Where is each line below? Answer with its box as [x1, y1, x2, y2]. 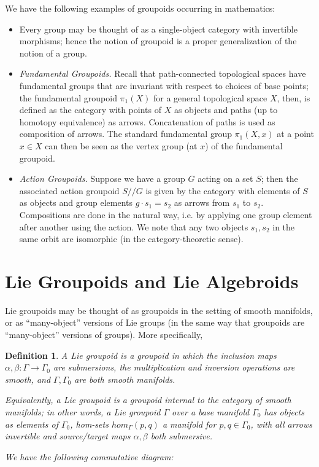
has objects [264, 405, 304, 418]
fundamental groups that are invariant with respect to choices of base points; [19, 79, 309, 92]
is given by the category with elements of [145, 184, 300, 197]
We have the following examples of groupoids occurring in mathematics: [5, 2, 275, 14]
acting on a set [198, 172, 253, 185]
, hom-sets [70, 417, 109, 430]
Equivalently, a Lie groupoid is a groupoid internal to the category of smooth [5, 393, 291, 406]
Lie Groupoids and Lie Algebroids [5, 268, 299, 293]
